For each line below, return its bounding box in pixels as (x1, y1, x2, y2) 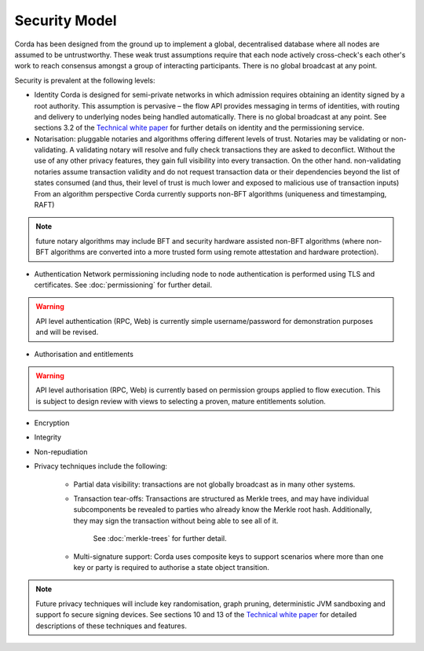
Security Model (14, 12, 117, 29)
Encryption (34, 418, 70, 428)
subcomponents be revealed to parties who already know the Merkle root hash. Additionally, (73, 505, 372, 514)
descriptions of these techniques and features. (35, 621, 188, 631)
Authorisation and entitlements (34, 349, 133, 359)
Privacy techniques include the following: (34, 462, 168, 471)
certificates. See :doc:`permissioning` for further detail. (34, 280, 212, 289)
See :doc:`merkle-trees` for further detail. (93, 534, 227, 543)
